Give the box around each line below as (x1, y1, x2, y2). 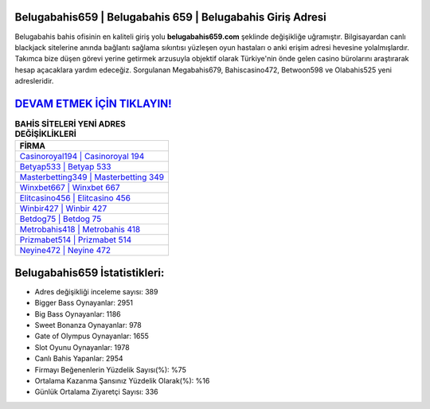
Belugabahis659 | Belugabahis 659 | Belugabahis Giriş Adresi (14, 10, 326, 24)
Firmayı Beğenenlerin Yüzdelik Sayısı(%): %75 (34, 364, 186, 374)
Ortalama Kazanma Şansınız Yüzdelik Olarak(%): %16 (34, 376, 210, 385)
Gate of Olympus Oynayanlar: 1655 (34, 331, 149, 341)
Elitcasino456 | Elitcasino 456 (19, 193, 131, 204)
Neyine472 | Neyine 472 (19, 245, 111, 256)
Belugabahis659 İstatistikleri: (14, 266, 165, 279)
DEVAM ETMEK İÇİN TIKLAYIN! (14, 96, 172, 111)
